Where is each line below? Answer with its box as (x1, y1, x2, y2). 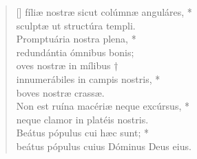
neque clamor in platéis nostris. (16, 112, 149, 126)
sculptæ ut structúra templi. (16, 18, 136, 32)
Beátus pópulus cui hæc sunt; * (16, 125, 149, 140)
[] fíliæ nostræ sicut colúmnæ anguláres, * (16, 5, 192, 19)
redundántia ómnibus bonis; (16, 45, 134, 59)
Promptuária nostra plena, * (16, 32, 136, 46)
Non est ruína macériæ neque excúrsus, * (16, 99, 189, 113)
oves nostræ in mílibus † (16, 58, 118, 73)
